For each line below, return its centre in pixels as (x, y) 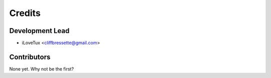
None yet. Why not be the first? (42, 69)
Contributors (30, 57)
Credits (25, 13)
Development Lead (39, 31)
